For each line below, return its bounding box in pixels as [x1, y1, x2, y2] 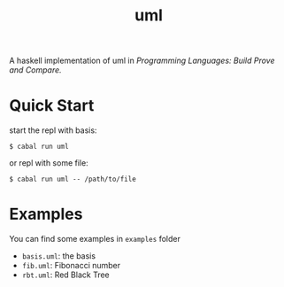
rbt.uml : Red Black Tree [21, 269, 111, 280]
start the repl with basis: [9, 125, 97, 136]
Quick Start [9, 96, 95, 116]
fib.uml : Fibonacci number [21, 260, 121, 271]
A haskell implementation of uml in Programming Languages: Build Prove [9, 55, 276, 66]
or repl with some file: [9, 158, 88, 168]
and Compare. [9, 65, 62, 75]
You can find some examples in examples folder [9, 234, 181, 244]
